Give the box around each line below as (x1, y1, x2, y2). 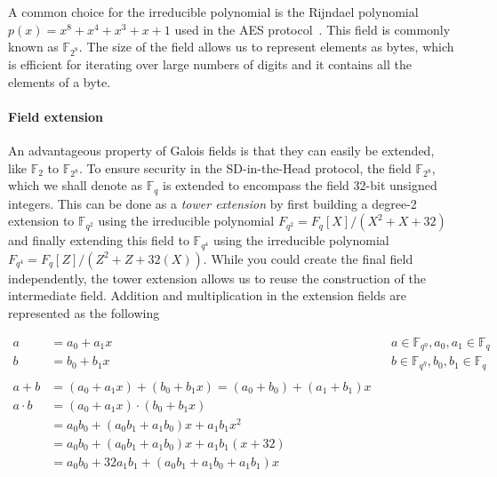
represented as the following (8, 303, 160, 322)
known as (8, 37, 59, 56)
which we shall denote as (8, 176, 143, 195)
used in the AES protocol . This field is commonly (174, 20, 451, 38)
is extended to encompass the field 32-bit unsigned (163, 176, 437, 195)
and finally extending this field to (8, 231, 189, 250)
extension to (8, 211, 75, 230)
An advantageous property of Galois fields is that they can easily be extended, (8, 140, 435, 159)
